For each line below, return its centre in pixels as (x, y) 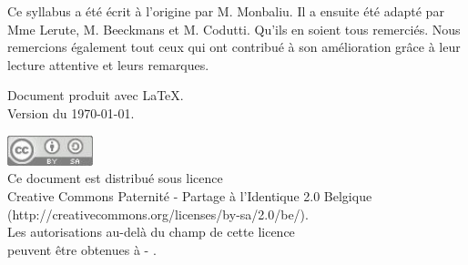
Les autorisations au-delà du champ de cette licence (151, 232)
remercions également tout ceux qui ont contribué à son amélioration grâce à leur (234, 47)
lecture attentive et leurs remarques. (108, 64)
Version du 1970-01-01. (71, 112)
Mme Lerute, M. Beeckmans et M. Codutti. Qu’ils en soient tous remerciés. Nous (234, 29)
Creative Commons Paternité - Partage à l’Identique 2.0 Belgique (190, 196)
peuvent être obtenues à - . (82, 249)
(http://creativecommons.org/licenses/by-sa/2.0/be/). (158, 214)
